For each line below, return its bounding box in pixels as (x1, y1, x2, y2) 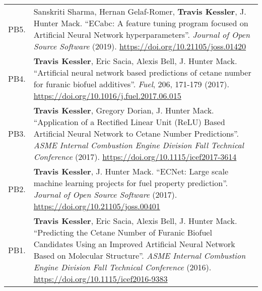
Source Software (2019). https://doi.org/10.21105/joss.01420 (33, 40, 246, 52)
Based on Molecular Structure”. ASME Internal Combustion (33, 250, 246, 261)
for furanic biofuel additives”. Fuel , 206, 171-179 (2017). (33, 78, 229, 90)
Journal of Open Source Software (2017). (33, 189, 177, 200)
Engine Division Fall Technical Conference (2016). (33, 261, 212, 273)
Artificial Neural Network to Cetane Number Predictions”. (33, 128, 239, 139)
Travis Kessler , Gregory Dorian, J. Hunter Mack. (33, 104, 214, 116)
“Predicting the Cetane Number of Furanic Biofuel (33, 226, 212, 238)
